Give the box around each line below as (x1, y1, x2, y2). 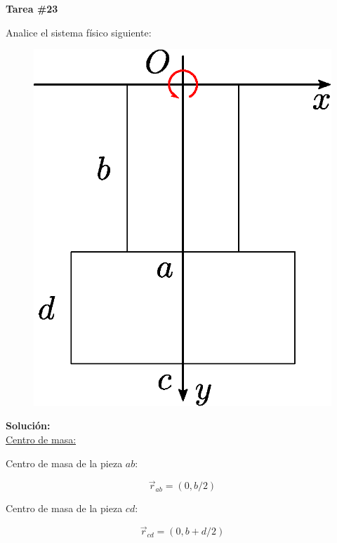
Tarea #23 (6, 1, 58, 15)
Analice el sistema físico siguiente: (6, 25, 152, 39)
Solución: (6, 418, 51, 433)
